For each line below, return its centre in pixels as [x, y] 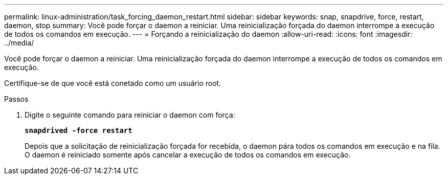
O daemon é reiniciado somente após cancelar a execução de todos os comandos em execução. [188, 155]
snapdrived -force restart [79, 130]
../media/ [19, 43]
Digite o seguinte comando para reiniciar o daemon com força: [130, 115]
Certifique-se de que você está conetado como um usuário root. [113, 83]
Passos [16, 99]
